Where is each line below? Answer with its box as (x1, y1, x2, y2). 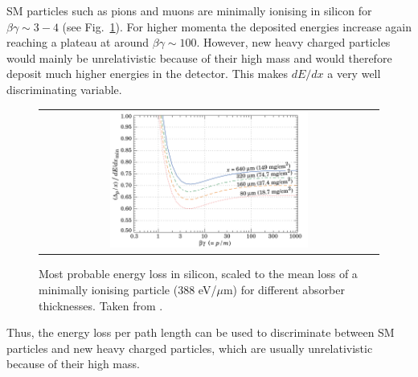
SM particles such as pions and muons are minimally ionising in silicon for (6, 2, 372, 18)
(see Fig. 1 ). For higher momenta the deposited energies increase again (62, 18, 412, 35)
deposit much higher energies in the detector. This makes (6, 65, 288, 82)
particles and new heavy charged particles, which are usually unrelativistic (6, 339, 373, 356)
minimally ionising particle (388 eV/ (39, 281, 217, 298)
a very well (327, 65, 381, 82)
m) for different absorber (223, 281, 346, 298)
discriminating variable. (6, 80, 122, 97)
